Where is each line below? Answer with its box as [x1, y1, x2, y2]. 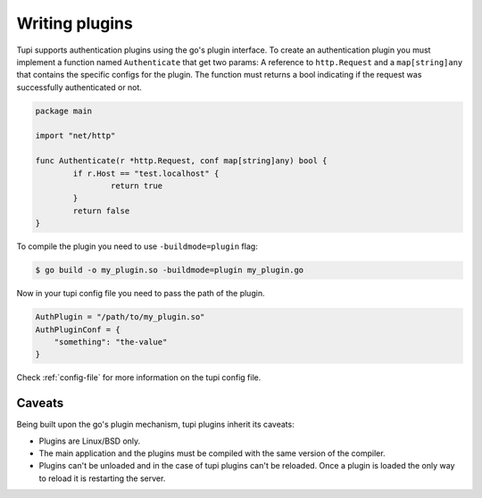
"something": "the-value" [54, 336, 168, 347]
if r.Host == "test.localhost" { [72, 168, 220, 178]
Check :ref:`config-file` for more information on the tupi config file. [16, 372, 262, 383]
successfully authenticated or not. [16, 81, 143, 93]
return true [110, 181, 163, 191]
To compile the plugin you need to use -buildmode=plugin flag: [16, 241, 258, 252]
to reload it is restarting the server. [38, 473, 166, 484]
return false [72, 205, 130, 216]
